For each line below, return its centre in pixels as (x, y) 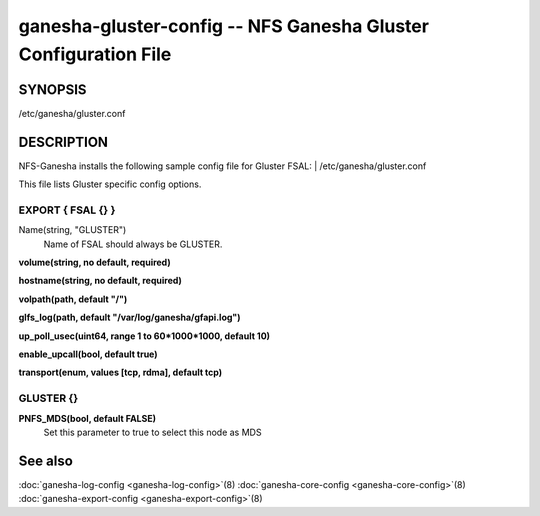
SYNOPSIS (52, 89)
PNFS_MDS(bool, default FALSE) (87, 418)
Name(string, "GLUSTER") (72, 230)
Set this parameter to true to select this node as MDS (152, 432)
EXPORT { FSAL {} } (67, 210)
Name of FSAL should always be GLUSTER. (133, 244)
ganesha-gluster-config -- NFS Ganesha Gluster (224, 26)
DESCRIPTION (63, 141)
